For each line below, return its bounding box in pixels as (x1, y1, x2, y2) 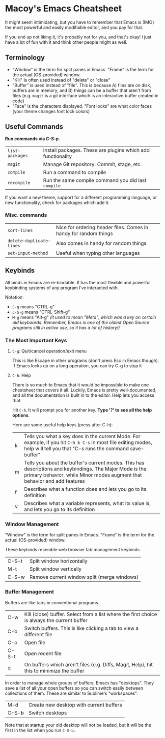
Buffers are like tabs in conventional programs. (5, 599, 100, 605)
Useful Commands (5, 122, 63, 131)
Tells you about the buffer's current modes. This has (24, 459, 145, 466)
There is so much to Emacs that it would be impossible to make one (12, 382, 149, 387)
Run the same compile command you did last (43, 177, 147, 183)
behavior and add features (24, 477, 85, 484)
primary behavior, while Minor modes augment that (24, 472, 142, 478)
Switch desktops (28, 709, 67, 716)
